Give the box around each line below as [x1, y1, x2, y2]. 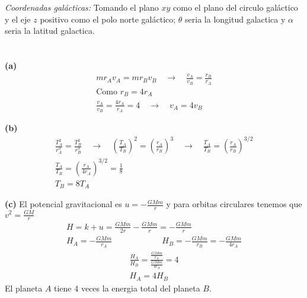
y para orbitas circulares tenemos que [166, 198, 302, 210]
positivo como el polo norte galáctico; [40, 12, 176, 25]
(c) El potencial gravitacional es [5, 198, 122, 210]
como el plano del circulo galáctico [173, 1, 298, 13]
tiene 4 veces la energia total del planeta [54, 281, 200, 294]
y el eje [5, 12, 31, 25]
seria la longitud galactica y [185, 12, 286, 25]
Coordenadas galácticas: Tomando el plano [5, 1, 159, 13]
